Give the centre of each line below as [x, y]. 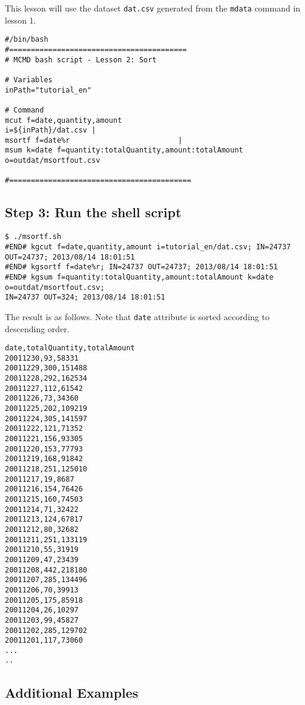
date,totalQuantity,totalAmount [70, 348]
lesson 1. [21, 20]
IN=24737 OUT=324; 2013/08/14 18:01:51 [85, 297]
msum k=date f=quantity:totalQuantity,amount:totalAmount [124, 150]
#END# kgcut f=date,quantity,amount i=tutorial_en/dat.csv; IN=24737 [148, 247]
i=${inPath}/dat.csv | [51, 130]
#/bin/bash [27, 40]
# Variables [29, 80]
